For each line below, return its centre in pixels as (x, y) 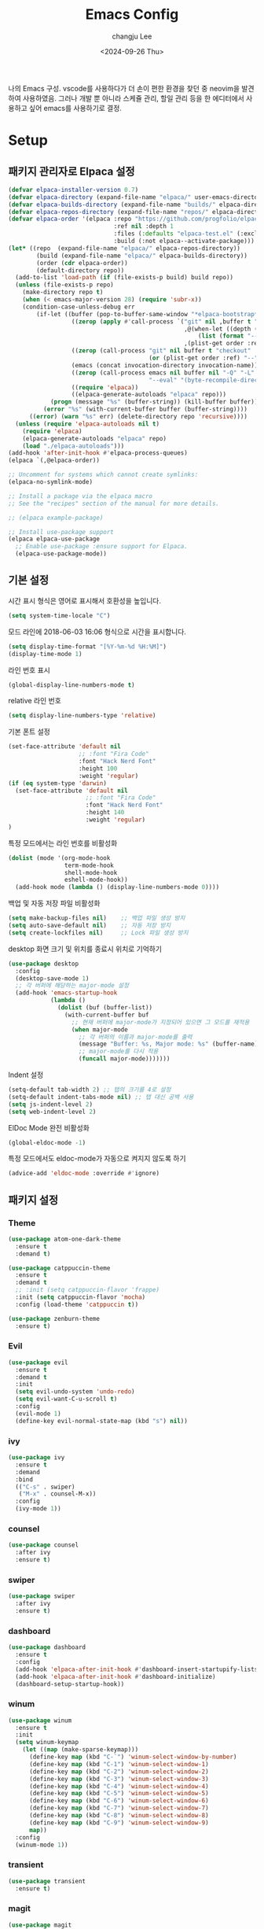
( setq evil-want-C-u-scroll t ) (66, 1399)
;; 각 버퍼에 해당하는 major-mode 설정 (72, 986)
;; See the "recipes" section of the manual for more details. (114, 503)
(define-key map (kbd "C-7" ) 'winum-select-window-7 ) (119, 1808)
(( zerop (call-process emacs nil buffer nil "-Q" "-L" (163, 373)
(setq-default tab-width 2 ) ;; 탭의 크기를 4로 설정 (90, 1090)
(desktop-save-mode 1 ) (52, 978)
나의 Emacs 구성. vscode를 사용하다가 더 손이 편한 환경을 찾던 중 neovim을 (124, 88)
